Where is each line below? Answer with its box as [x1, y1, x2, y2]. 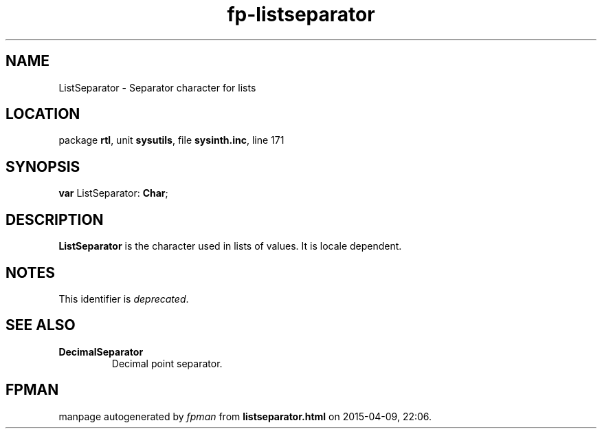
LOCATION [5, 105, 80, 123]
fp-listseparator [227, 3, 375, 26]
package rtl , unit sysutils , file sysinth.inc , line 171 [58, 134, 285, 147]
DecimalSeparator [58, 345, 144, 358]
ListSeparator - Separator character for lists [58, 81, 256, 94]
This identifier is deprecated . [58, 292, 189, 305]
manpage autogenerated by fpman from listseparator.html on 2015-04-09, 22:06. [58, 410, 432, 422]
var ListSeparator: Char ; [58, 187, 168, 199]
